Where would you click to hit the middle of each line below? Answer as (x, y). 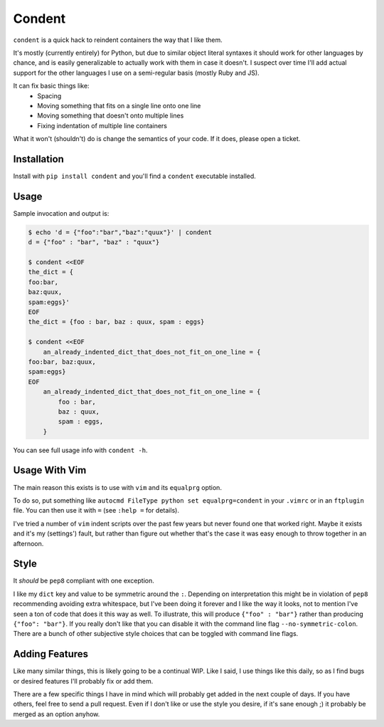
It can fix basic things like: (51, 86)
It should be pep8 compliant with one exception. (84, 581)
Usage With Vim (50, 470)
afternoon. (28, 543)
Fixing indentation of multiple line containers (102, 125)
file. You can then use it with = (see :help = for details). (96, 511)
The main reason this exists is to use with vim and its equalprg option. (117, 487)
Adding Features (51, 654)
